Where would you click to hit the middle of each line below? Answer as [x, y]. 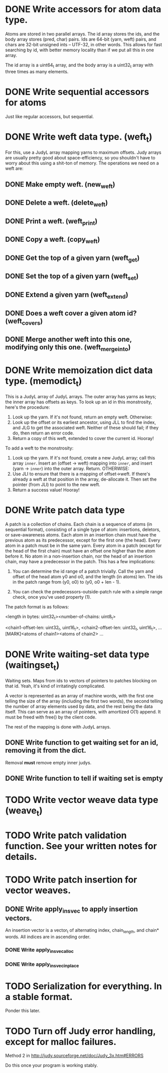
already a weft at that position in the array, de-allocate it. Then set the [85, 479]
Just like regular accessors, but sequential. [50, 116]
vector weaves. [38, 890]
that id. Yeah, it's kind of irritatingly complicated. [55, 686]
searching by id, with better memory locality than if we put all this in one [80, 50]
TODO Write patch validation [66, 835]
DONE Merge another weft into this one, [68, 340]
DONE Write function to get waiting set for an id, [82, 743]
